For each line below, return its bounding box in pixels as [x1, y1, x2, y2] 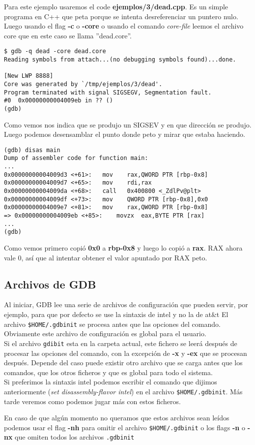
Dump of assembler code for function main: [4, 155, 148, 162]
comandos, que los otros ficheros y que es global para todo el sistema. [4, 367, 213, 377]
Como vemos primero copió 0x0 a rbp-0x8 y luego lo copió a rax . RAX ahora [4, 243, 243, 253]
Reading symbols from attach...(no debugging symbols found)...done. [4, 56, 236, 64]
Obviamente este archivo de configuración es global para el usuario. [4, 328, 206, 339]
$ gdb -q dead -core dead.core [4, 48, 106, 55]
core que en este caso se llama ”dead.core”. [4, 30, 132, 40]
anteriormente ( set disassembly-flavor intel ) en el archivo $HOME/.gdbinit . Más [4, 386, 243, 396]
